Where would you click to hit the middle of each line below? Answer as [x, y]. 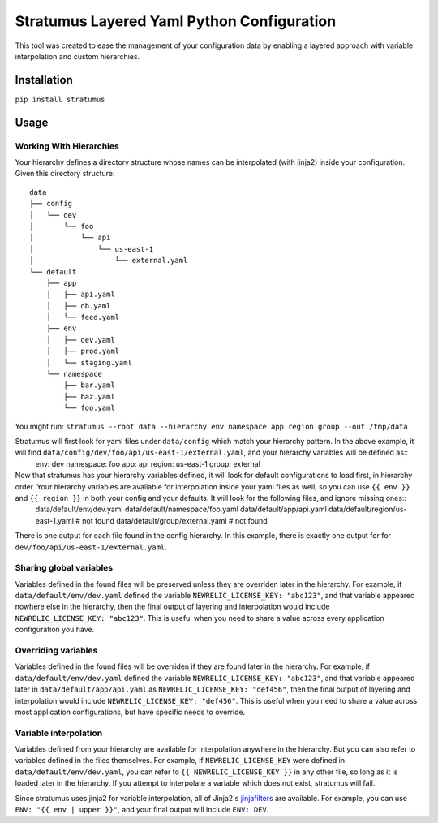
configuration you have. [55, 630]
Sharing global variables [64, 568]
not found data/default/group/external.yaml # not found [175, 520]
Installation [44, 80]
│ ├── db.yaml [78, 306]
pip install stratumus [60, 99]
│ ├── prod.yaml [83, 351]
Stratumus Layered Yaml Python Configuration [176, 21]
